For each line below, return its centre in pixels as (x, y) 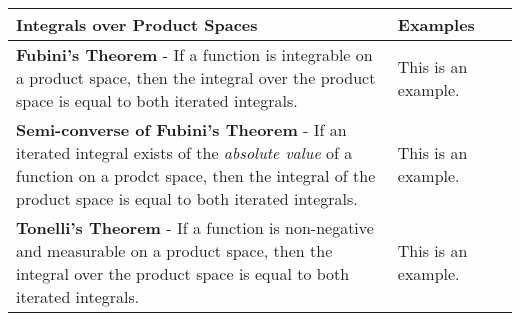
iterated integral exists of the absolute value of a (184, 152)
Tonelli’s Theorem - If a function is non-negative (195, 227)
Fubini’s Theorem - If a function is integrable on (194, 54)
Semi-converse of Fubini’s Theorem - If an (181, 129)
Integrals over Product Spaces (137, 24)
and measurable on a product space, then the (174, 250)
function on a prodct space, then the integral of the (196, 175)
